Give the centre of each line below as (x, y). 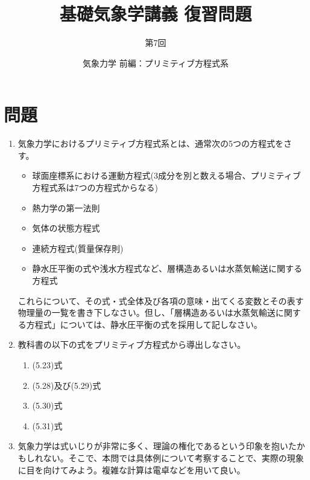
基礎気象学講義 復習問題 (156, 14)
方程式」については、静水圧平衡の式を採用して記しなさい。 (144, 324)
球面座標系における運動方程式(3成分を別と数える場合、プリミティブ (166, 175)
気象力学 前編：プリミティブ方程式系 (156, 62)
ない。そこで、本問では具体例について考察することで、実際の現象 (173, 457)
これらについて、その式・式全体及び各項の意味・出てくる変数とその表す (161, 300)
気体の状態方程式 (66, 228)
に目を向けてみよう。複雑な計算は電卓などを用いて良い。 (131, 469)
